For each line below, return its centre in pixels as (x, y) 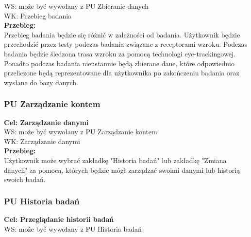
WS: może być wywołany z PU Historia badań (73, 228)
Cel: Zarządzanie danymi (46, 122)
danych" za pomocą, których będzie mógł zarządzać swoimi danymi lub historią (122, 170)
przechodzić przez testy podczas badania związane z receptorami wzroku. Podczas (126, 44)
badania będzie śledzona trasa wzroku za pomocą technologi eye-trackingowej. (120, 53)
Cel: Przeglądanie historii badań (59, 219)
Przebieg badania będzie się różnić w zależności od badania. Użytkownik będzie (122, 34)
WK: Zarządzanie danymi (42, 141)
